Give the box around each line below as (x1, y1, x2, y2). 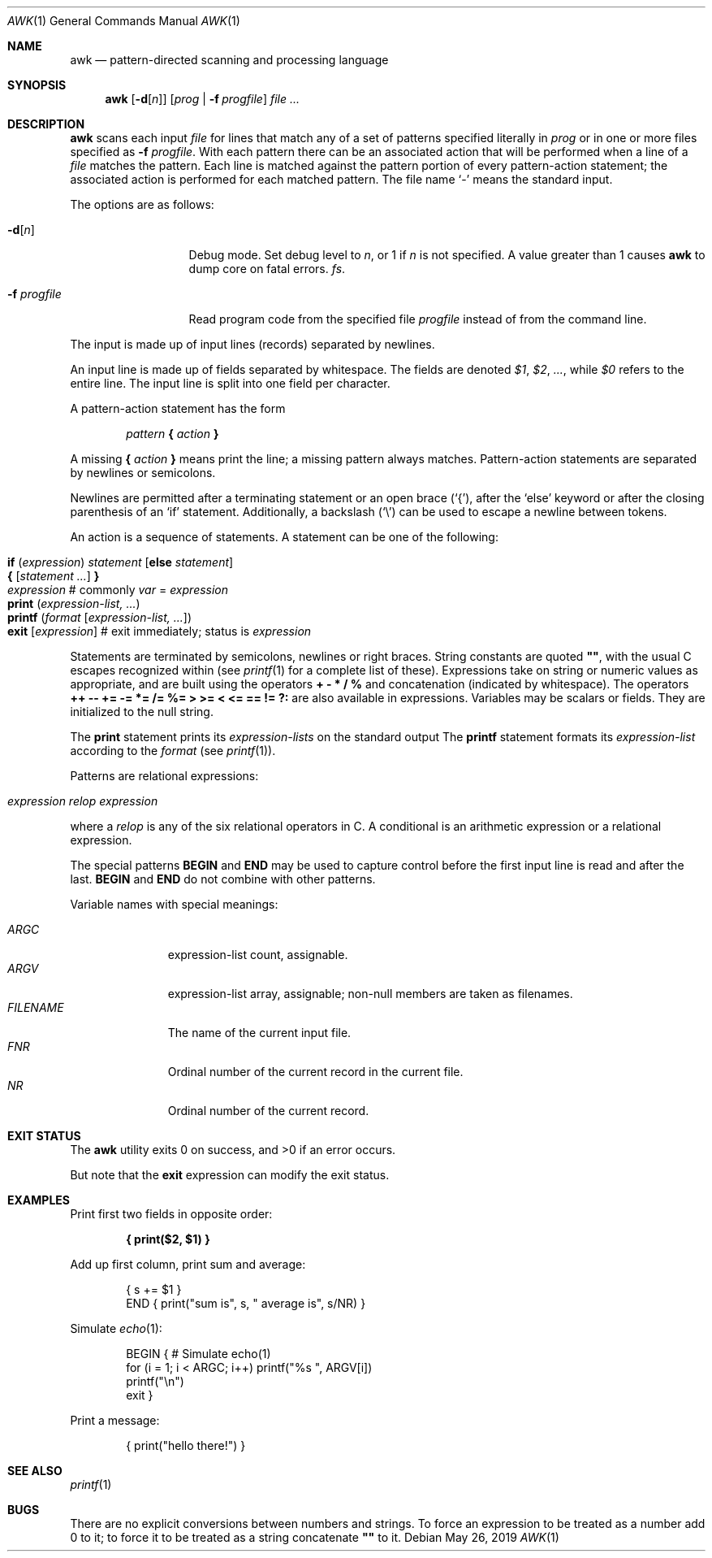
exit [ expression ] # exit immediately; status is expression (7, 624, 312, 638)
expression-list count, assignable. (167, 948, 348, 961)
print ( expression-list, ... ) (7, 597, 140, 610)
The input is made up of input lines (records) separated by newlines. (70, 337, 435, 351)
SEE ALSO (7, 1464, 63, 1478)
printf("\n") (126, 1374, 184, 1388)
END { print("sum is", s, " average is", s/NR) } (126, 1296, 366, 1310)
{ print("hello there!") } (126, 1439, 246, 1452)
